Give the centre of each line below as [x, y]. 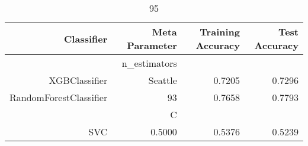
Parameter [152, 45]
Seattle [163, 80]
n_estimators [149, 63]
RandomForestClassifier [59, 97]
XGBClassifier [78, 80]
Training [220, 32]
